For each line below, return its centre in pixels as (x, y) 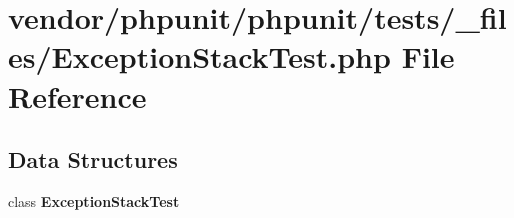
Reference (77, 95)
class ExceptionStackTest (94, 200)
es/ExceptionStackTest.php (199, 56)
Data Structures (93, 159)
